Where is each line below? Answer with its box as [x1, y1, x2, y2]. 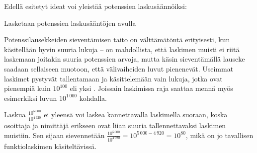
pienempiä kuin [4, 83, 51, 93]
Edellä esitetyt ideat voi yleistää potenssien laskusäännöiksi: [4, 1, 187, 11]
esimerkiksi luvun [4, 92, 57, 103]
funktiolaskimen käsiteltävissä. [4, 141, 97, 151]
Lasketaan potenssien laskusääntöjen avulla [4, 17, 136, 28]
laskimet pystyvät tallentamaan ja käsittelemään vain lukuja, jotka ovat [4, 73, 223, 83]
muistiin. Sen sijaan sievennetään [4, 130, 105, 140]
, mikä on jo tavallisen [185, 130, 254, 140]
